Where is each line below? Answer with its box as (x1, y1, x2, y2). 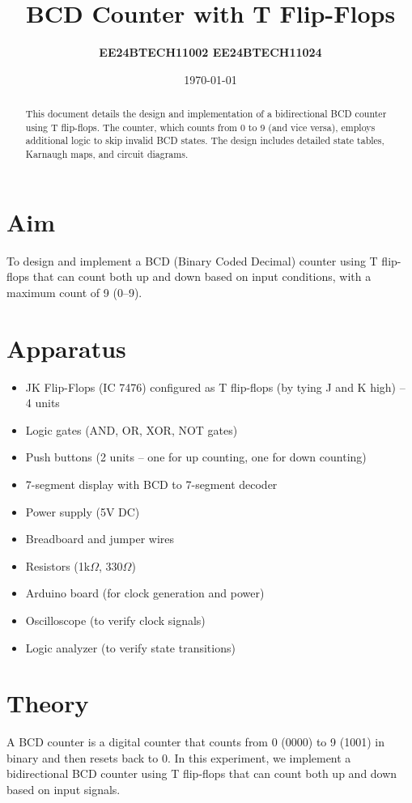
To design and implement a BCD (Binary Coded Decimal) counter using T (6, 252, 378, 269)
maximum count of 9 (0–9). (6, 283, 142, 300)
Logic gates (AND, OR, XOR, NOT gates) (25, 421, 238, 438)
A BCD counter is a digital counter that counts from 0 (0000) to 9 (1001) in (6, 733, 384, 750)
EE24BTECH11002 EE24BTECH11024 (99, 44, 322, 61)
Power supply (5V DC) (25, 503, 140, 520)
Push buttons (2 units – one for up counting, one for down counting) (25, 448, 367, 465)
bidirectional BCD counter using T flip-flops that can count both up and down (6, 765, 397, 782)
